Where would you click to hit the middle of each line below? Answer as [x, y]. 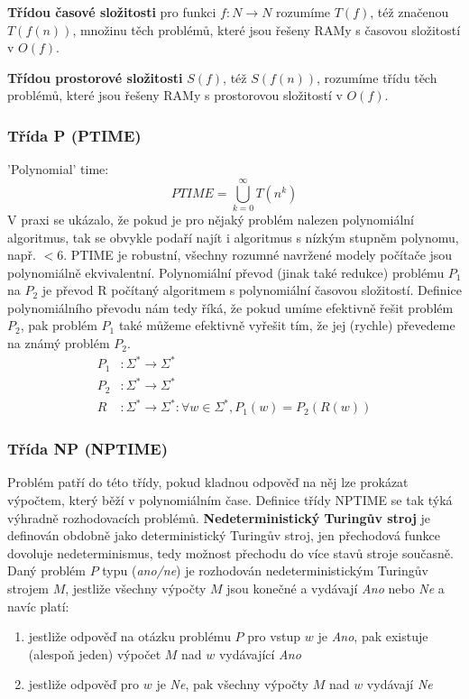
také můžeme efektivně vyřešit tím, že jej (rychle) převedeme [287, 325]
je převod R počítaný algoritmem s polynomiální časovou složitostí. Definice [252, 290]
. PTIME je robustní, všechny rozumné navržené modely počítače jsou [258, 255]
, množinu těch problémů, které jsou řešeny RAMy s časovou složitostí [267, 29]
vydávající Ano [260, 653]
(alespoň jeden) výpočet [95, 653]
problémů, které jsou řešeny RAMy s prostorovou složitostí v [175, 95]
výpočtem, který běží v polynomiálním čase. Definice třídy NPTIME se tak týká [230, 499]
